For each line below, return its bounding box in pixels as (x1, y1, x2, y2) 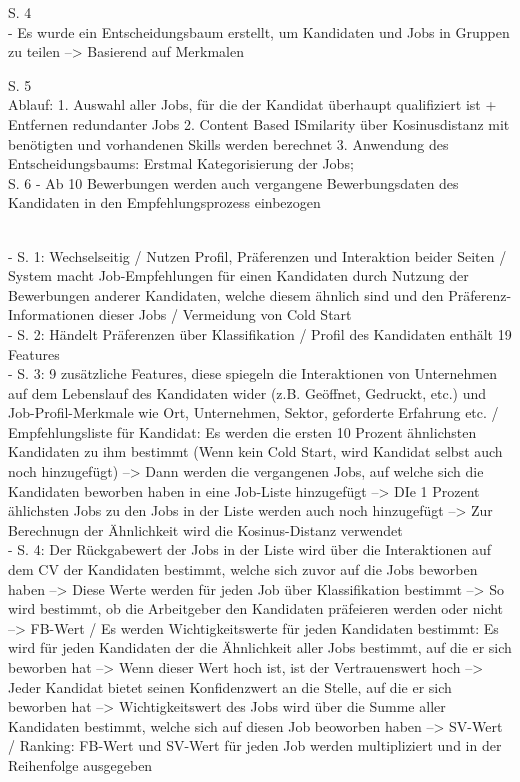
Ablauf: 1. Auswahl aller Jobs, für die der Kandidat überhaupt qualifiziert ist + (8, 94, 497, 115)
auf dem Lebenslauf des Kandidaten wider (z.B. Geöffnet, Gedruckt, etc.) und (8, 382, 487, 403)
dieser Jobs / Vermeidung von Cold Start (99, 304, 352, 325)
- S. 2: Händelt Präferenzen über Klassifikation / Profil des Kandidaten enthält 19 (8, 323, 512, 344)
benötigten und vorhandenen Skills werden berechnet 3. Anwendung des (8, 133, 449, 154)
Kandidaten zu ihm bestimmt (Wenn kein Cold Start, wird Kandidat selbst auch (8, 441, 503, 462)
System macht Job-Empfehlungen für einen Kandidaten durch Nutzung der (8, 265, 469, 286)
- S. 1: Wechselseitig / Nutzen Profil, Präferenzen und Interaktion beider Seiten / (8, 245, 507, 266)
